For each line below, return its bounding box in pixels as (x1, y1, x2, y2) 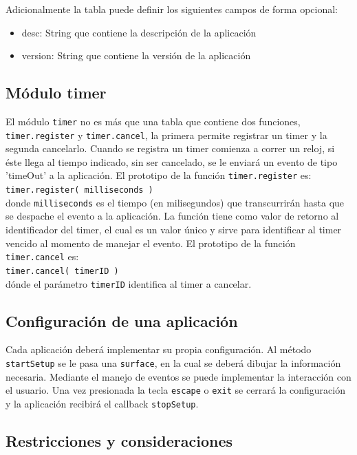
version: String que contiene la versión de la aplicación (21, 48, 251, 63)
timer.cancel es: (6, 249, 79, 264)
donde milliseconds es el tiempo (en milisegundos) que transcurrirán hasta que (6, 195, 345, 209)
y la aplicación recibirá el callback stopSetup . (6, 396, 199, 410)
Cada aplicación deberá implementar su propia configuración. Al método (6, 342, 312, 357)
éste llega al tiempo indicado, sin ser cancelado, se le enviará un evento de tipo (6, 154, 338, 169)
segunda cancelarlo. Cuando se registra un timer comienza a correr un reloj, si (6, 141, 335, 156)
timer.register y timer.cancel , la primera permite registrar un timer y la (6, 127, 327, 142)
